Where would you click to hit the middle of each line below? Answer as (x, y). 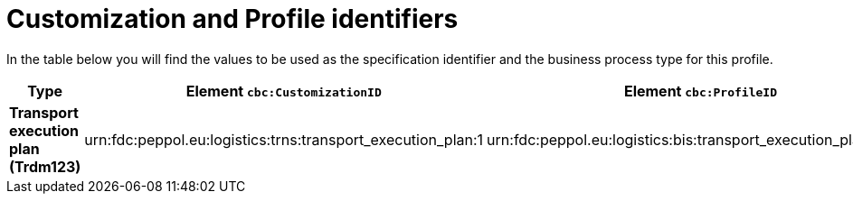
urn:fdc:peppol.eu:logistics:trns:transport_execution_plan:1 (284, 139)
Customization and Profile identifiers (232, 19)
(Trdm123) (45, 166)
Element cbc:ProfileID (700, 91)
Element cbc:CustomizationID (284, 91)
